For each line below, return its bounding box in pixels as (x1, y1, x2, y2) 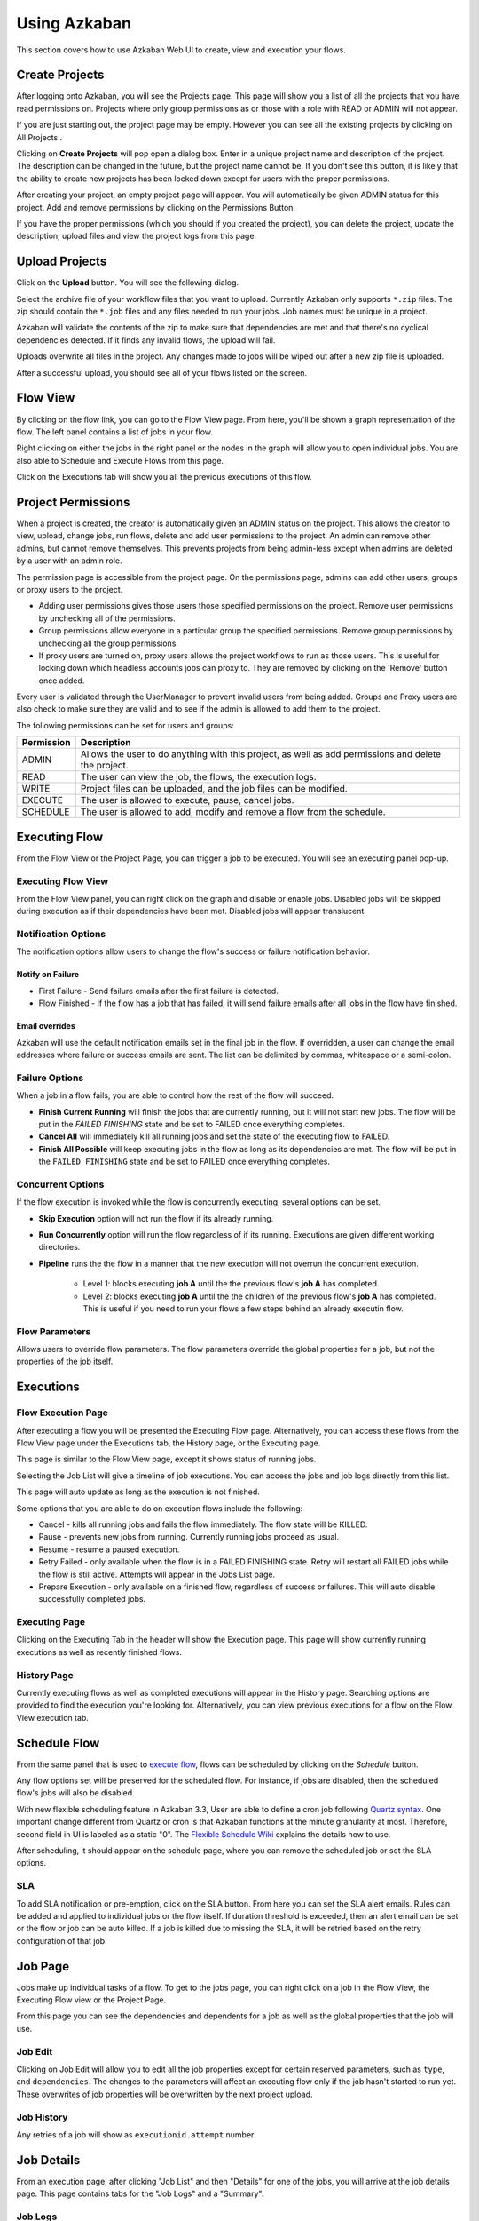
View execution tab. (16, 1712, 89, 1723)
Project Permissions (16, 494, 130, 510)
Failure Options (16, 1071, 84, 1084)
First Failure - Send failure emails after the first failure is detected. (38, 985, 279, 996)
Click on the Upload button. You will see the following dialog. (16, 277, 239, 288)
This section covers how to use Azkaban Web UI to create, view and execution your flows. (16, 44, 346, 55)
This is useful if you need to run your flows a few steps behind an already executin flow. (82, 1302, 404, 1314)
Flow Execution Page (16, 1406, 108, 1419)
